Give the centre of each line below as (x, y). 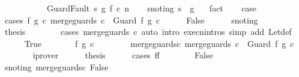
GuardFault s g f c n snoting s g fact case (152, 8)
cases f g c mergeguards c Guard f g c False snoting (131, 20)
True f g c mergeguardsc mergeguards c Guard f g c (159, 43)
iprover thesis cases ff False (123, 55)
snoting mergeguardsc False (56, 66)
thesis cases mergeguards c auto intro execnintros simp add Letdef (148, 32)
